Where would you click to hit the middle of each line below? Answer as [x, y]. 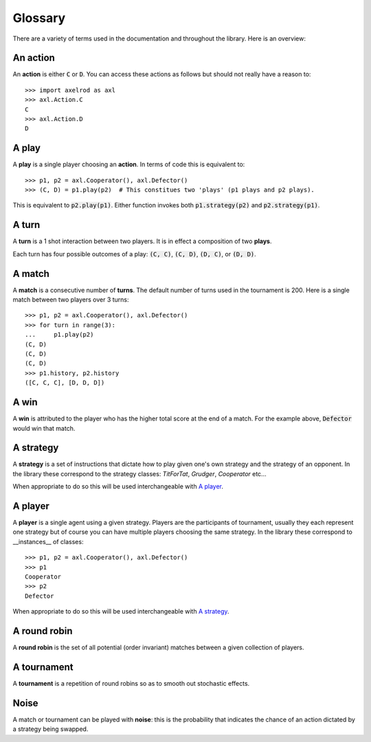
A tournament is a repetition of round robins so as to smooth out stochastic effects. [131, 684]
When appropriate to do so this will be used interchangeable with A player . [118, 486]
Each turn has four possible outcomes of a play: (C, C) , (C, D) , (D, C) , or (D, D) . [135, 254]
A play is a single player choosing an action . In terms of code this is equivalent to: [129, 164]
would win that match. [44, 428]
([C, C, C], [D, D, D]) [65, 383]
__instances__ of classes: [48, 541]
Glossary [39, 18]
